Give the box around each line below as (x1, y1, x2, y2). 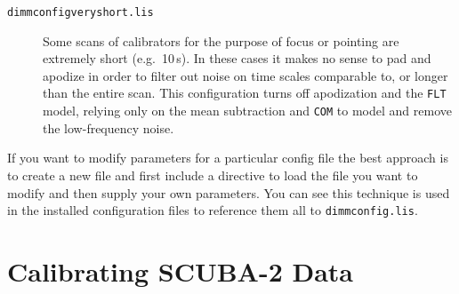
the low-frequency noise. (43, 118, 174, 137)
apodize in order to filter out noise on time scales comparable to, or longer (43, 66, 448, 84)
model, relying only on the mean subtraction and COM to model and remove (43, 101, 452, 120)
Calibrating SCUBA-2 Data (7, 252, 354, 289)
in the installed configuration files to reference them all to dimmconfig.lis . (7, 201, 418, 219)
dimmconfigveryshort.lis (7, 6, 154, 19)
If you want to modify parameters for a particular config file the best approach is (7, 148, 448, 167)
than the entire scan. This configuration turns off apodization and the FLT (43, 83, 447, 102)
